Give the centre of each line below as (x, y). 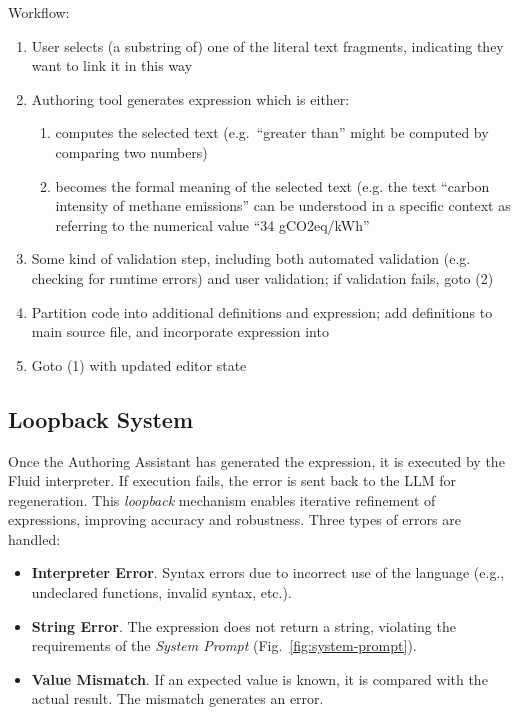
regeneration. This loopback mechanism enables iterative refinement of (222, 499)
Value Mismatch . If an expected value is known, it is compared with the (259, 678)
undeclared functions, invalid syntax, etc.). (161, 592)
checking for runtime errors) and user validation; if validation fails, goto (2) (262, 277)
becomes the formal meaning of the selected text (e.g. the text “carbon (272, 185)
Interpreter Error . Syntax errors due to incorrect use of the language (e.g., (268, 572)
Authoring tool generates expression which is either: (190, 98)
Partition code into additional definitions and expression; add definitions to (262, 311)
